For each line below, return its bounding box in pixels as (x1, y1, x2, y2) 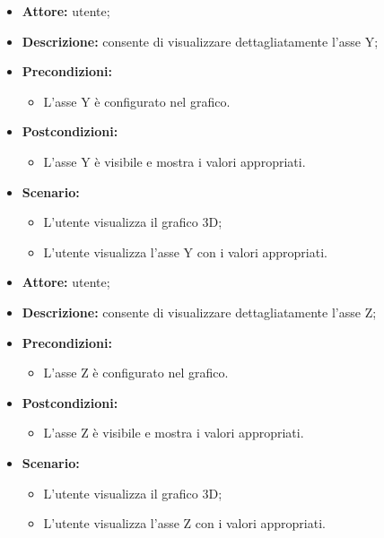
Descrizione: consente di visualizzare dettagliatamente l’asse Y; (22, 31, 379, 50)
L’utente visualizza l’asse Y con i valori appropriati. (43, 242, 327, 261)
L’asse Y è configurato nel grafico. (43, 91, 231, 110)
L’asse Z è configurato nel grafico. (43, 363, 229, 382)
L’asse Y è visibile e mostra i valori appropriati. (43, 152, 306, 170)
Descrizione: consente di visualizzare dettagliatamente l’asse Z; (22, 302, 377, 321)
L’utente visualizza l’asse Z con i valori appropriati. (43, 514, 326, 533)
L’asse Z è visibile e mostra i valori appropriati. (43, 423, 304, 442)
